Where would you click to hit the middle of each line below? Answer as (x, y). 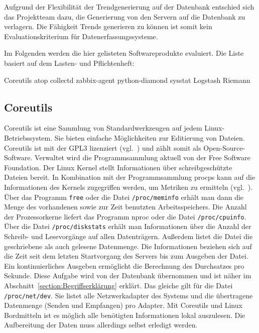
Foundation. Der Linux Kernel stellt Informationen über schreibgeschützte (118, 167)
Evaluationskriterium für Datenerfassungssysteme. (81, 36)
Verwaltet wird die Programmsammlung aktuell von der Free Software (143, 157)
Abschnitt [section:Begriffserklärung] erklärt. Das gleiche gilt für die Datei (118, 286)
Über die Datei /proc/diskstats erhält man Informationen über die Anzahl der (128, 226)
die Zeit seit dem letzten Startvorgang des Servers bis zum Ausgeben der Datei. (126, 256)
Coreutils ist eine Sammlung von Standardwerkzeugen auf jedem (103, 128)
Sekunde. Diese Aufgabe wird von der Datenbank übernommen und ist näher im (128, 275)
